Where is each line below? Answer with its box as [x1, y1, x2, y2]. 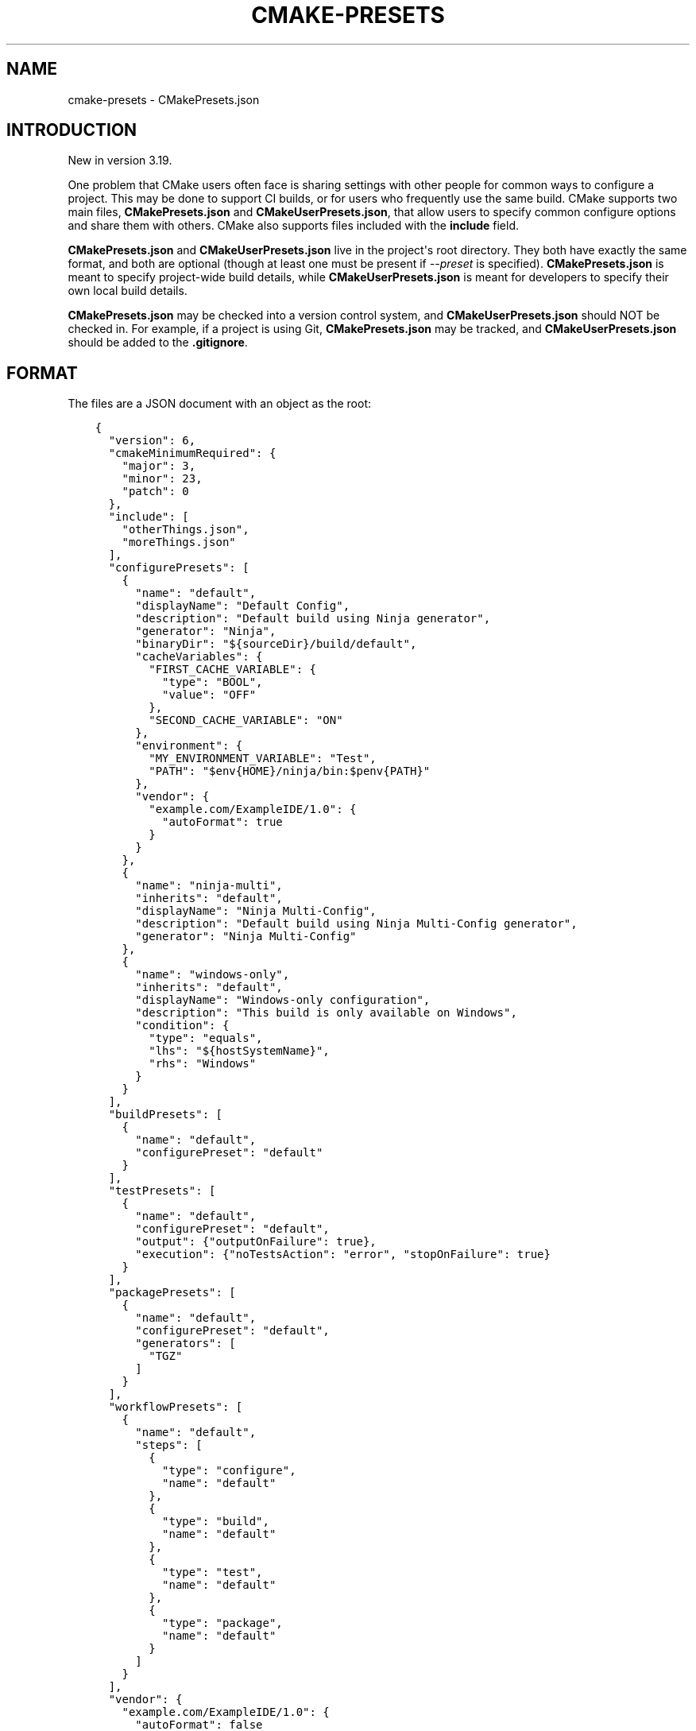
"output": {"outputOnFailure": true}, [135, 1235, 377, 1249]
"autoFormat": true [162, 815, 283, 829]
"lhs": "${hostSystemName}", [149, 1044, 330, 1058]
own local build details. [68, 284, 188, 298]
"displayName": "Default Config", [135, 599, 350, 613]
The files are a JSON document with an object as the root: [68, 397, 372, 411]
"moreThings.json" [122, 536, 236, 549]
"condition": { [135, 1019, 230, 1032]
